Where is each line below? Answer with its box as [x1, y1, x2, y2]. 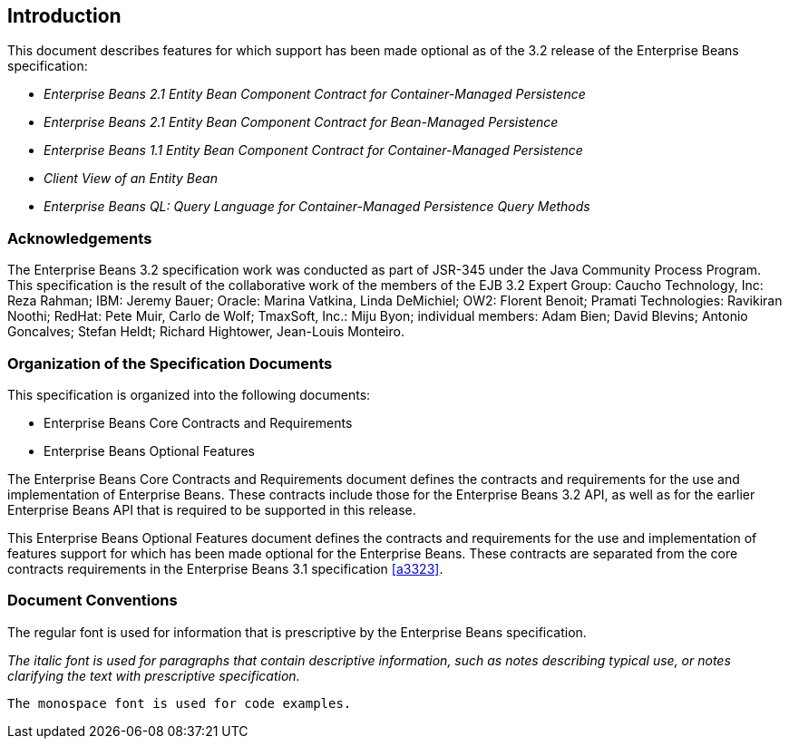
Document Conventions [7, 591, 178, 610]
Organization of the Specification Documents [7, 354, 333, 373]
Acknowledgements [7, 228, 152, 247]
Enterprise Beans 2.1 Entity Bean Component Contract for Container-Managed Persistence [44, 86, 586, 102]
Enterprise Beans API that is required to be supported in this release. [7, 501, 416, 518]
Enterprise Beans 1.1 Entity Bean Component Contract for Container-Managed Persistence [44, 142, 583, 159]
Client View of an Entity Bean [44, 170, 218, 187]
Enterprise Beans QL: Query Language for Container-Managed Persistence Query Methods [44, 199, 590, 215]
